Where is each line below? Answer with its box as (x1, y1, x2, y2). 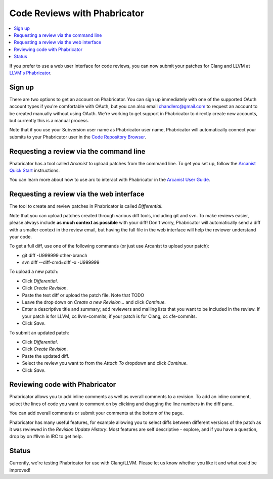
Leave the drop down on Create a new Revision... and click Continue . (22, 299, 166, 305)
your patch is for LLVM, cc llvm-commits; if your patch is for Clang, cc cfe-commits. (22, 313, 197, 319)
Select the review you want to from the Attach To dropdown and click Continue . (22, 360, 188, 366)
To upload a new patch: (9, 268, 59, 275)
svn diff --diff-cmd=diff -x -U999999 (22, 259, 100, 265)
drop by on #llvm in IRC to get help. (9, 434, 83, 440)
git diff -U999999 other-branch (22, 252, 87, 258)
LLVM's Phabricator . (9, 70, 52, 76)
